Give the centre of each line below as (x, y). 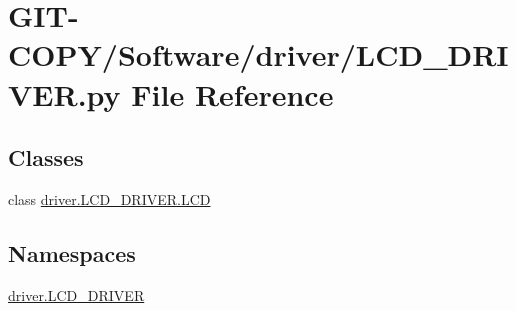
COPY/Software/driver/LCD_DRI (258, 54)
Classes (46, 157)
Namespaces (72, 252)
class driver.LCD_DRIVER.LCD (109, 198)
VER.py (64, 93)
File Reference (232, 93)
